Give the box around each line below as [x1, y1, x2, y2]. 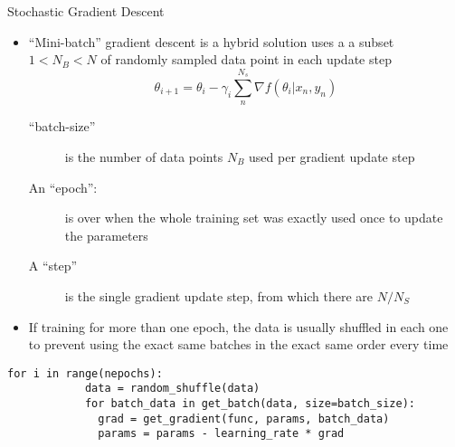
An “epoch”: [28, 177, 98, 196]
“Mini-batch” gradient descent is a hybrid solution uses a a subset [28, 32, 394, 51]
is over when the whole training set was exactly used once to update [64, 208, 443, 227]
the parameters [64, 225, 148, 244]
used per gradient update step [249, 147, 415, 166]
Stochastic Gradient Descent [7, 2, 165, 20]
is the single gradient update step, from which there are [64, 286, 374, 305]
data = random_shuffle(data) [84, 382, 261, 395]
